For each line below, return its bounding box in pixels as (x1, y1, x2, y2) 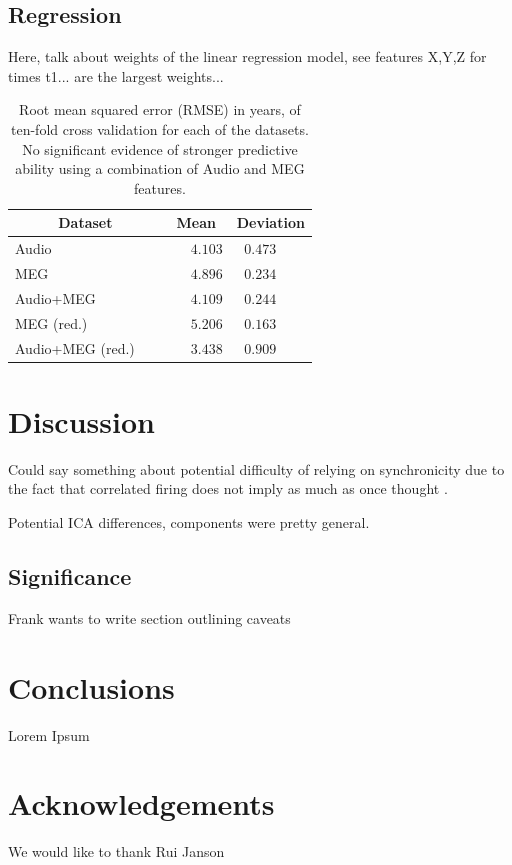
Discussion (8, 400, 155, 441)
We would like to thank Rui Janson (8, 841, 225, 862)
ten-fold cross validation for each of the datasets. (11, 118, 309, 139)
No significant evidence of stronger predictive (22, 138, 298, 159)
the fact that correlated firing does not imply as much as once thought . (8, 478, 448, 499)
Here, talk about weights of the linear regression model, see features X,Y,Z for (8, 46, 487, 67)
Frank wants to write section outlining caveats (8, 607, 291, 628)
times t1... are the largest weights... (8, 65, 224, 86)
